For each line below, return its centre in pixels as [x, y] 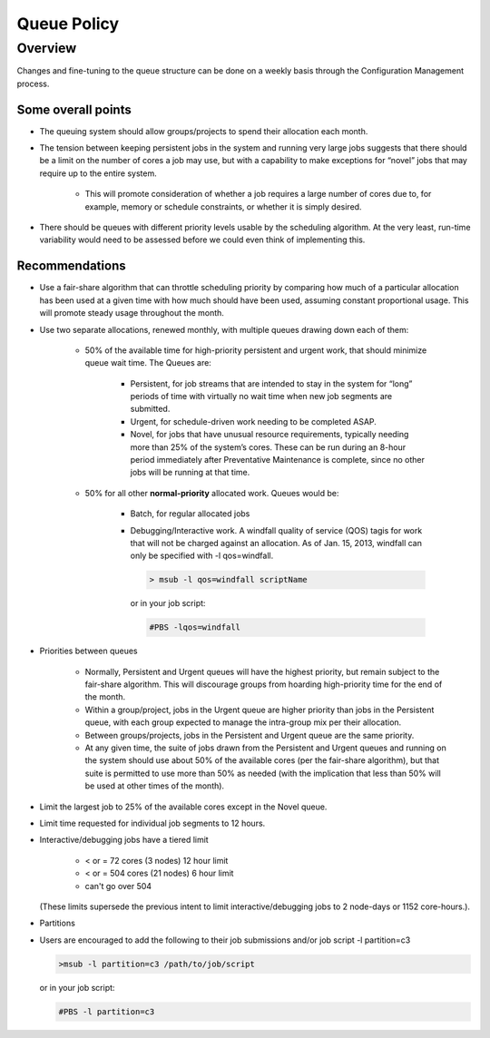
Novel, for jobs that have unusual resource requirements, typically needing [269, 435]
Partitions [58, 923]
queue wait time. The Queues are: [148, 363]
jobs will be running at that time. [190, 473]
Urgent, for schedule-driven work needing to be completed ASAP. [253, 421]
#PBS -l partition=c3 [107, 1011]
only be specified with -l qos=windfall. [202, 556]
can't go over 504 [118, 886]
